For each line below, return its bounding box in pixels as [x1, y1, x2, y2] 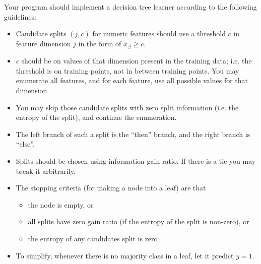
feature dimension [16, 38, 71, 48]
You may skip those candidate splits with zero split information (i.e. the [16, 102, 239, 112]
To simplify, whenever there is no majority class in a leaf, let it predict [16, 250, 234, 260]
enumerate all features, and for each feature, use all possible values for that [16, 75, 248, 86]
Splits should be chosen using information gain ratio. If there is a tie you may [16, 155, 256, 166]
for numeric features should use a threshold [92, 28, 226, 39]
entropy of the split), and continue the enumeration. [16, 112, 177, 122]
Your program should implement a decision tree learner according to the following [4, 2, 257, 12]
